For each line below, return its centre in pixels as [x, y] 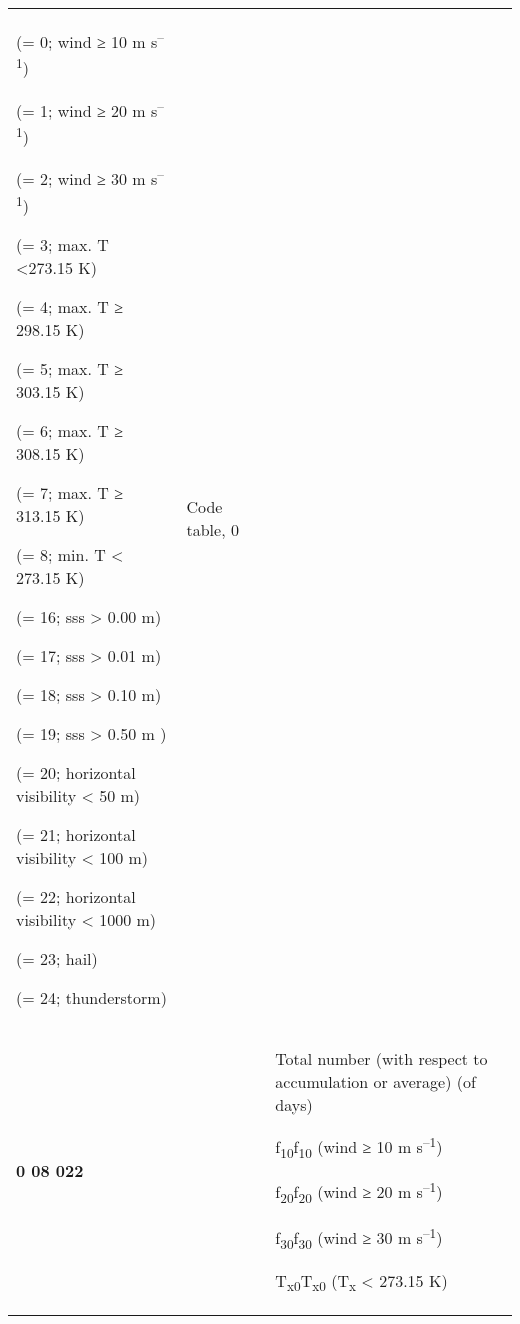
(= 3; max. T [62, 244]
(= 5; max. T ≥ [69, 368]
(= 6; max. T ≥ [69, 430]
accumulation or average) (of [375, 1081]
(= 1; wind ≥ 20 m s [87, 110]
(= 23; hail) [57, 958]
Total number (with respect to [381, 1058]
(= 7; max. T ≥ [69, 492]
